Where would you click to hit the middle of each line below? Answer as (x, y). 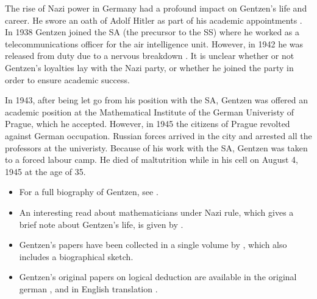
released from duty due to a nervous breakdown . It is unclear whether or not (150, 56)
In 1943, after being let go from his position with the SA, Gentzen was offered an (157, 100)
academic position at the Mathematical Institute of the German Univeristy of (150, 112)
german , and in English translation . (88, 288)
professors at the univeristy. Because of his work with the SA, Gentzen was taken (156, 147)
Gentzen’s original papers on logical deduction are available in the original (158, 277)
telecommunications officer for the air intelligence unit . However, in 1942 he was (154, 43)
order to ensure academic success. (67, 79)
